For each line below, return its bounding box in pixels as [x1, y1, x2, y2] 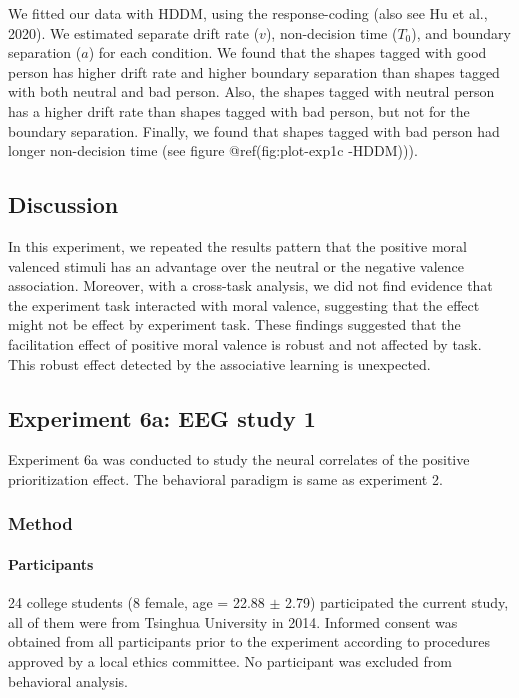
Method [8, 511, 73, 536]
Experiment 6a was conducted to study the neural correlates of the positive [8, 449, 470, 470]
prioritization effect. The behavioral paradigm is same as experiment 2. [8, 468, 443, 489]
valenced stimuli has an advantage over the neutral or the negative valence [8, 255, 465, 276]
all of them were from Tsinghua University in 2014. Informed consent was [8, 611, 458, 632]
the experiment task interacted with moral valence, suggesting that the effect [8, 294, 480, 315]
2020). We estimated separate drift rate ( [8, 22, 260, 43]
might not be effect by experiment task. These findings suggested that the [8, 314, 461, 335]
